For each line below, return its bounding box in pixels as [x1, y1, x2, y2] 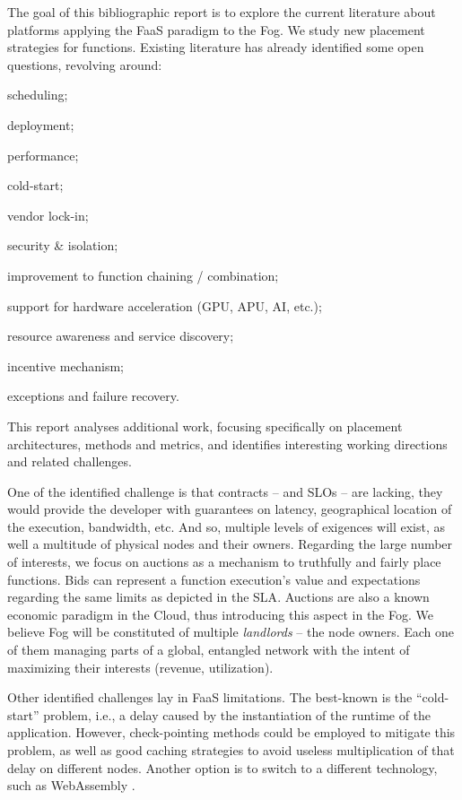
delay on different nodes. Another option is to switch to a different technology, [7, 758, 438, 777]
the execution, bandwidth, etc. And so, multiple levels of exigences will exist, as [7, 517, 446, 535]
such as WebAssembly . [7, 776, 135, 795]
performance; [7, 145, 79, 164]
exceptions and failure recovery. [7, 387, 179, 405]
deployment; [7, 115, 74, 134]
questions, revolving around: [7, 55, 162, 74]
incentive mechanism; [7, 356, 124, 375]
